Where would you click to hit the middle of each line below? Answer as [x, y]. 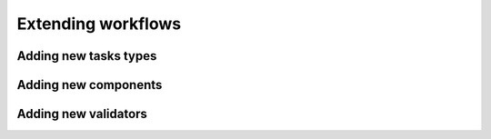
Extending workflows [99, 24]
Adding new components [90, 85]
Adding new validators [82, 114]
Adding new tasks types [87, 56]
